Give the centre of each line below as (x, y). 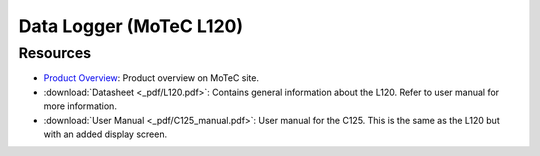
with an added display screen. (105, 134)
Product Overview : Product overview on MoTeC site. (151, 78)
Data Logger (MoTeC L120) (131, 26)
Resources (55, 53)
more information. (80, 106)
